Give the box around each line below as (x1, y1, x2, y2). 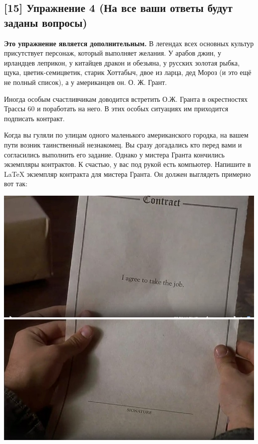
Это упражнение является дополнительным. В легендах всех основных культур (4, 38, 254, 48)
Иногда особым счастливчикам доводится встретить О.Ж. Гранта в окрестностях (4, 93, 248, 104)
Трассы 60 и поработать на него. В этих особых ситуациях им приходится (4, 103, 228, 114)
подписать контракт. (4, 113, 65, 123)
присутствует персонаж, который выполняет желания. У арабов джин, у (4, 48, 221, 58)
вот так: (4, 178, 28, 189)
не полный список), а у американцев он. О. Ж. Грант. (4, 76, 167, 87)
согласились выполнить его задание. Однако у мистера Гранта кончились (4, 149, 225, 159)
